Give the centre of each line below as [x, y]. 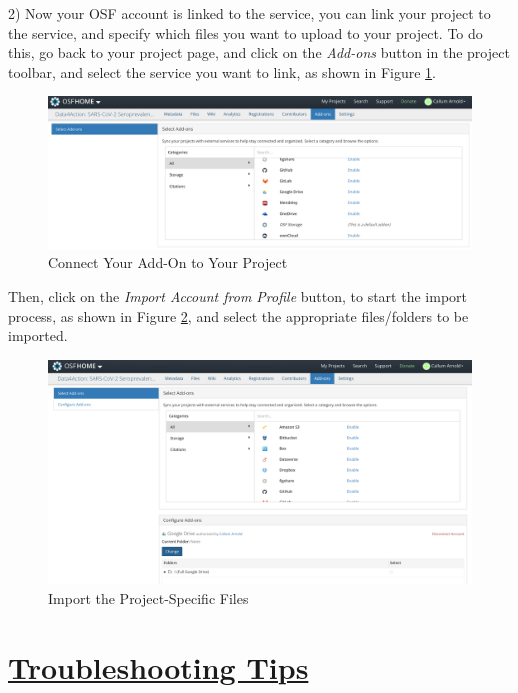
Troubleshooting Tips [158, 666]
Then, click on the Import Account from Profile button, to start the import [237, 295]
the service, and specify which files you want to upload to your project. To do [245, 32]
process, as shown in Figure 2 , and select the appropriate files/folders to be [238, 315]
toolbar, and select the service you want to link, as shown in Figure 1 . [222, 71]
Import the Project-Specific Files [148, 597]
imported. [38, 335]
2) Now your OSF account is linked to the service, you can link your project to [249, 13]
